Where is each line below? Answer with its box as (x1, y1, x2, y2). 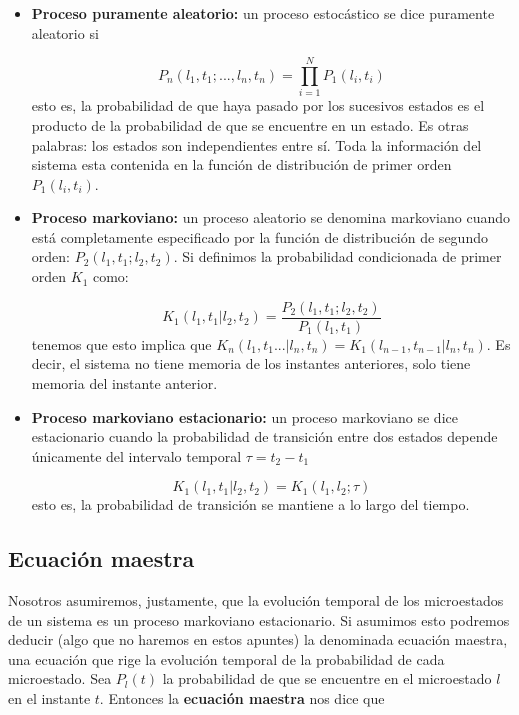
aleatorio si (31, 22, 99, 43)
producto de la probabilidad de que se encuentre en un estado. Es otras (31, 114, 469, 135)
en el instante (8, 688, 91, 709)
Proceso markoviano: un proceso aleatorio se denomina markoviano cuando (31, 207, 511, 228)
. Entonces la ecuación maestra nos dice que (99, 688, 385, 709)
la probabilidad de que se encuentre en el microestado (162, 668, 492, 689)
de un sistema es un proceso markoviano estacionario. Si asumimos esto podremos (8, 609, 510, 630)
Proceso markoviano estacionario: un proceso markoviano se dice (31, 406, 458, 427)
